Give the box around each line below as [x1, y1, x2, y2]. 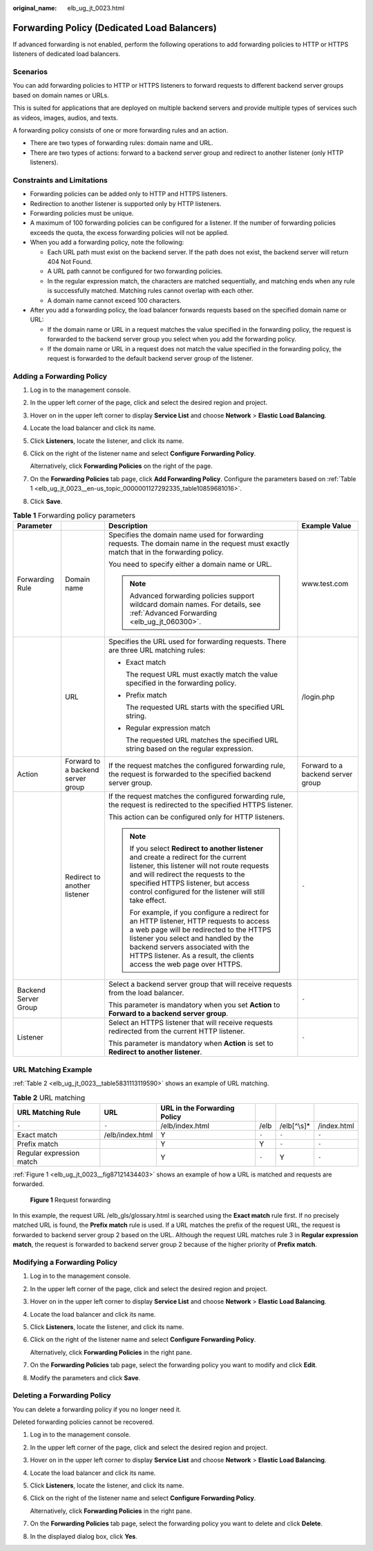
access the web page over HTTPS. [129, 959, 243, 969]
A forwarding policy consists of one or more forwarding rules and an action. [12, 126, 229, 134]
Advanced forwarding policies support [129, 591, 255, 601]
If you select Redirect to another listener [129, 844, 264, 854]
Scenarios [12, 67, 48, 77]
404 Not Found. [47, 258, 93, 266]
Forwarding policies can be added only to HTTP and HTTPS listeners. [30, 190, 228, 198]
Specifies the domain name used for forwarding [108, 530, 264, 540]
